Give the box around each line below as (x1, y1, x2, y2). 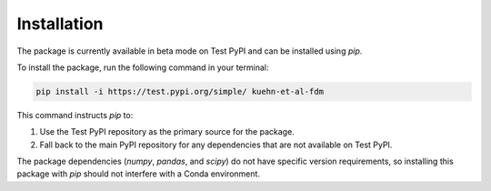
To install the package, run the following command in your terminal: (16, 62, 269, 73)
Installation (16, 14, 104, 34)
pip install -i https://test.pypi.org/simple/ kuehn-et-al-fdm (35, 86, 325, 96)
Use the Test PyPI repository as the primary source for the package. (39, 126, 295, 137)
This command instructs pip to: (16, 109, 134, 120)
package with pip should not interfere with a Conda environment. (16, 168, 261, 179)
